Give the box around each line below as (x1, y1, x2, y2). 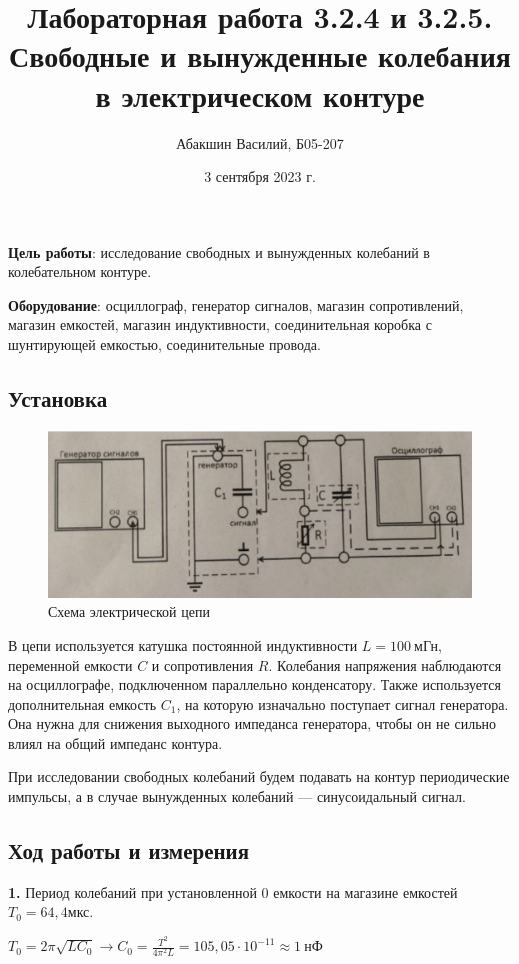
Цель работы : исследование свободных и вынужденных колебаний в (8, 241, 430, 262)
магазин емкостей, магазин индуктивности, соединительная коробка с (8, 314, 432, 335)
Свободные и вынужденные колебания (8, 35, 511, 76)
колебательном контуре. (8, 261, 152, 282)
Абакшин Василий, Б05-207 (176, 132, 344, 153)
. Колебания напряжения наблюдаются (268, 654, 502, 675)
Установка (8, 383, 108, 414)
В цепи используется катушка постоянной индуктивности (8, 634, 358, 655)
